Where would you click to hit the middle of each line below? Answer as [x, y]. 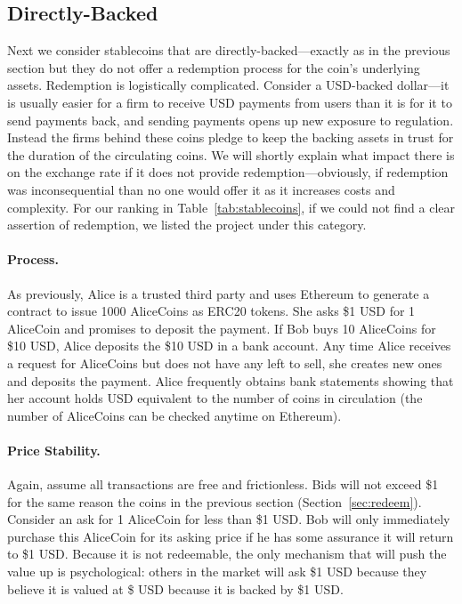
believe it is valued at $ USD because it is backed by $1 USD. [175, 588]
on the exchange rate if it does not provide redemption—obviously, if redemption [228, 172]
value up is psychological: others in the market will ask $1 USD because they [217, 572]
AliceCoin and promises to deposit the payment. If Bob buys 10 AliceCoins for [222, 328]
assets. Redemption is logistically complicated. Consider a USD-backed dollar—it [228, 85]
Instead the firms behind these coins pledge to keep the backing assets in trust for [231, 137]
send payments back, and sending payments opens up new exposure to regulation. [231, 120]
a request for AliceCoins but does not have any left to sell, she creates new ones [225, 362]
